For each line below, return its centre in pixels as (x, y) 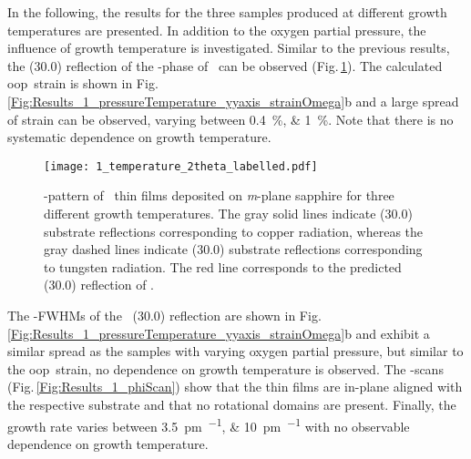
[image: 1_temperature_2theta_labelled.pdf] (181, 166)
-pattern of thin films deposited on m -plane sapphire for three (219, 195)
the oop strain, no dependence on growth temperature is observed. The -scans (225, 368)
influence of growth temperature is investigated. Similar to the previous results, (229, 48)
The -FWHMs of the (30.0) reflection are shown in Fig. (164, 315)
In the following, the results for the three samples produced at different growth (227, 12)
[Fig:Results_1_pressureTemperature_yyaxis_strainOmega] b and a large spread (233, 101)
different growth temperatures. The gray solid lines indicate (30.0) (228, 213)
